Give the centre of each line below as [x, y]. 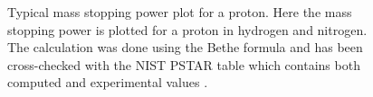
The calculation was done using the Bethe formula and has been [185, 47]
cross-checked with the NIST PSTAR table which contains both [184, 64]
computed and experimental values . [108, 82]
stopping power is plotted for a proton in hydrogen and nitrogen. [187, 29]
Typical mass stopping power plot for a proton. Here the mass [180, 12]
